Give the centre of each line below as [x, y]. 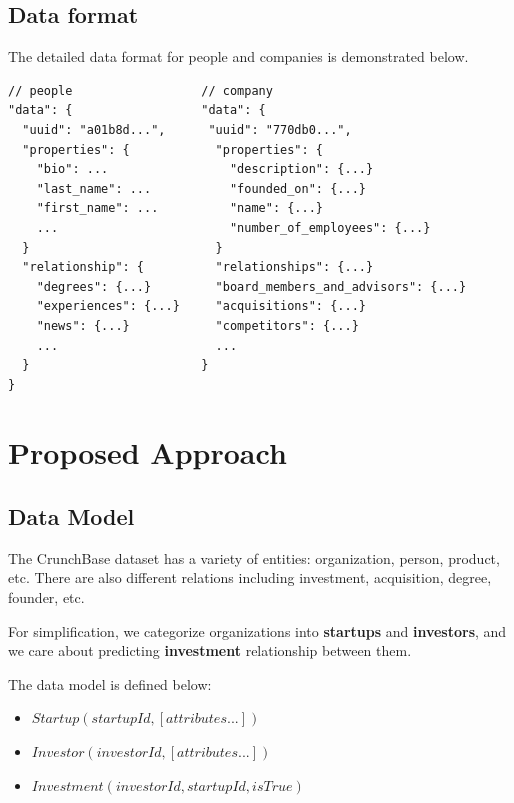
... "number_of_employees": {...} [233, 227]
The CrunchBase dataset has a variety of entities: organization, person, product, [254, 557]
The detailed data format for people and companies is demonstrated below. [238, 56]
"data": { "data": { [137, 110]
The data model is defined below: [110, 683]
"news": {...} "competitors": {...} [197, 325]
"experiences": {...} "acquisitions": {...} [201, 306]
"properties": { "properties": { [172, 149]
